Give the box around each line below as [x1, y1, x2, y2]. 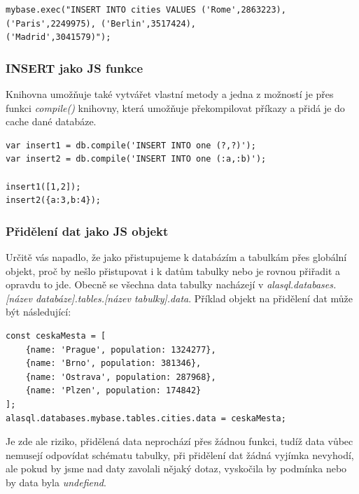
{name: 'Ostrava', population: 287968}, [25, 372, 216, 382]
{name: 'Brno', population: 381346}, [25, 358, 202, 369]
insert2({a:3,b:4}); [6, 195, 101, 206]
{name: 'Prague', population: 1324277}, [25, 344, 216, 355]
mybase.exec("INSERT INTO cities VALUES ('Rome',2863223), [6, 5, 286, 15]
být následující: [6, 304, 71, 319]
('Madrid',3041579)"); [6, 32, 111, 43]
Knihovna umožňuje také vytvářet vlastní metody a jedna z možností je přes [6, 87, 334, 101]
